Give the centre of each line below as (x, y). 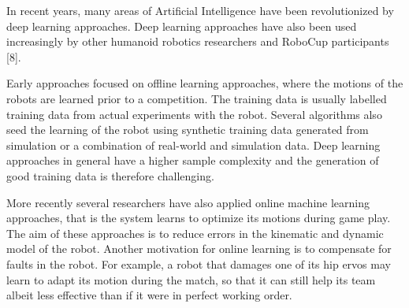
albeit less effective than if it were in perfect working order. (149, 295)
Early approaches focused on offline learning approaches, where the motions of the (205, 83)
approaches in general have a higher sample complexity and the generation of (193, 160)
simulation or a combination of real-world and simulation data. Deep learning (193, 145)
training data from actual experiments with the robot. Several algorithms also (194, 114)
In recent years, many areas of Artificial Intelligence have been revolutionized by (200, 10)
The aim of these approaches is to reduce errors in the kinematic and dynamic (195, 233)
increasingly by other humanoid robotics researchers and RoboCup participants (198, 41)
